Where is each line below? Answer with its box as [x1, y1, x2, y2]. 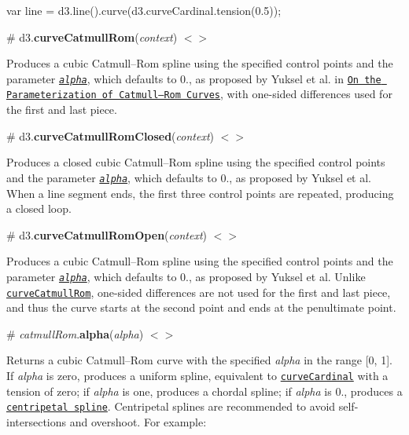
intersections [6, 413, 67, 430]
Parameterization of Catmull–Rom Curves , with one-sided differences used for [6, 86, 392, 102]
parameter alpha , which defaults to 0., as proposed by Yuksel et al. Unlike [6, 268, 366, 284]
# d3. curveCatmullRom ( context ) [6, 28, 178, 45]
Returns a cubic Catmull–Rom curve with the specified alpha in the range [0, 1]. [6, 352, 392, 368]
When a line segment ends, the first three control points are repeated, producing [6, 185, 394, 201]
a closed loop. [6, 200, 72, 217]
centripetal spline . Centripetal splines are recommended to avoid [6, 398, 336, 415]
